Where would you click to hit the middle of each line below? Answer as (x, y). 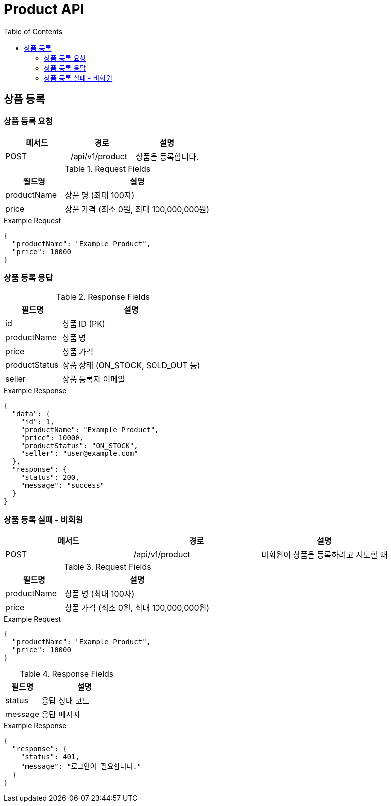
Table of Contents (33, 31)
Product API (44, 9)
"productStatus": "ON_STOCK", (79, 445)
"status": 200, (50, 477)
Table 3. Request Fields (107, 567)
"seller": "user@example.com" (79, 453)
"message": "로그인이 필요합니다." (81, 766)
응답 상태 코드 (66, 701)
